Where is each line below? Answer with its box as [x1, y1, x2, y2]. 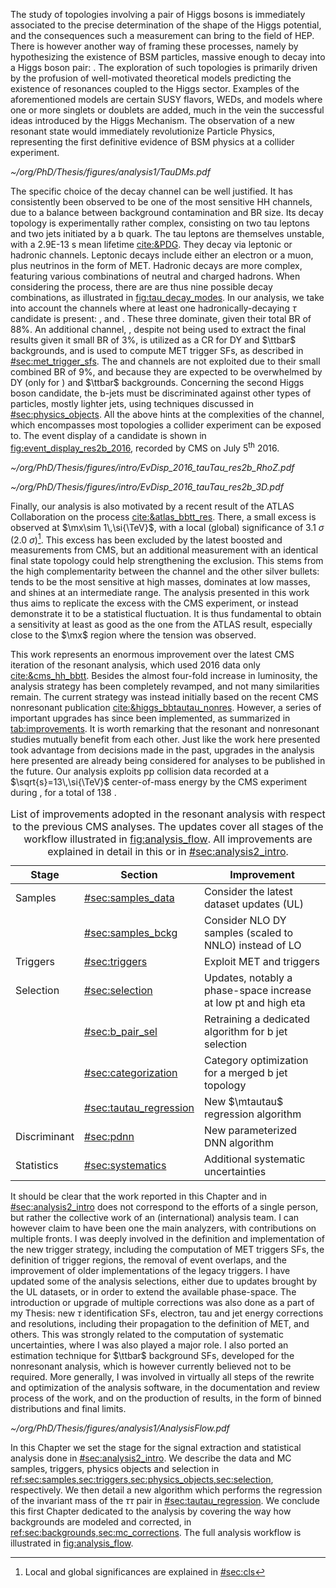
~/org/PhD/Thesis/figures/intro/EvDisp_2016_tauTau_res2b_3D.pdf [10, 480, 284, 493]
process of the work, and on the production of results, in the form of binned [10, 1392, 322, 1404]
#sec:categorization [84, 1066, 178, 1080]
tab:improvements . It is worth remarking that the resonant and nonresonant [10, 723, 320, 735]
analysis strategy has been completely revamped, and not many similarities [10, 680, 320, 693]
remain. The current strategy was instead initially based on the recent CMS [10, 691, 319, 703]
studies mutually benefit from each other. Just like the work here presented [10, 734, 321, 746]
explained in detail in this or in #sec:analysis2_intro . [47, 845, 289, 859]
